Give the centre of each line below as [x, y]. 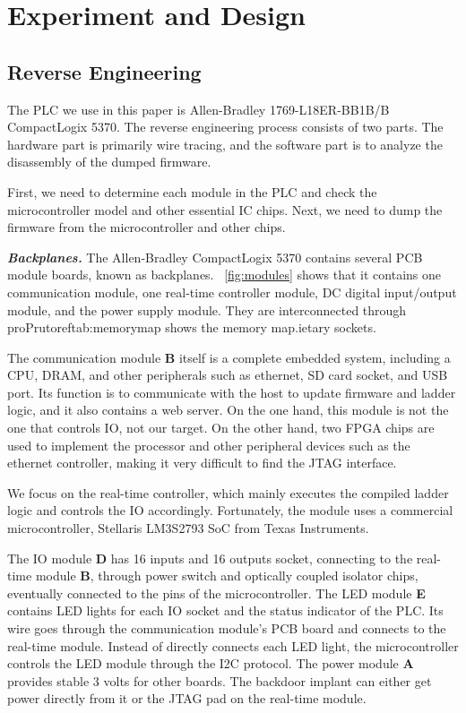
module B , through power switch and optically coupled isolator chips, [227, 576]
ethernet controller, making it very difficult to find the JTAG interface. [202, 463]
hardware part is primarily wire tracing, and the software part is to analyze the [225, 144]
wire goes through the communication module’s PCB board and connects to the [227, 628]
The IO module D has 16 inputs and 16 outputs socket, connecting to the [210, 558]
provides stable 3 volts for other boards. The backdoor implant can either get [220, 680]
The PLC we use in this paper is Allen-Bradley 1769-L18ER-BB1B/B [198, 109]
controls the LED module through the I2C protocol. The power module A [211, 663]
